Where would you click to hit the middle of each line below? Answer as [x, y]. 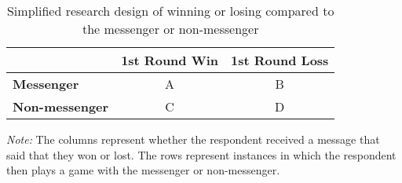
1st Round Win [170, 60]
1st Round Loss [280, 60]
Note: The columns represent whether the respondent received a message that [193, 139]
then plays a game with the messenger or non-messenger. [143, 170]
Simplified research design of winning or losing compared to [170, 11]
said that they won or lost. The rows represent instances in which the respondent [201, 154]
